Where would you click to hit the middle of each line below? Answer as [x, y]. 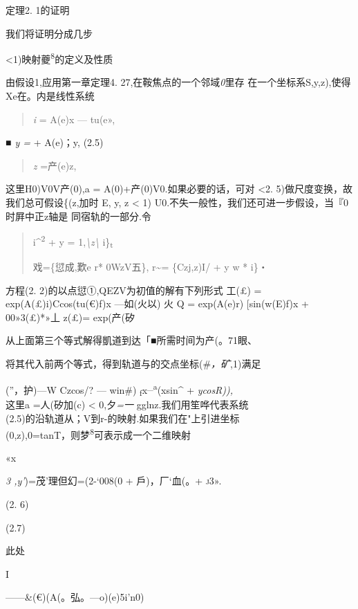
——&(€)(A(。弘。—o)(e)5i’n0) [75, 597]
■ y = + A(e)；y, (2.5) [55, 142]
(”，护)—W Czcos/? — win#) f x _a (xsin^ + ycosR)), [120, 389]
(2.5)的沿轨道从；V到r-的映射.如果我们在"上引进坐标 [123, 418]
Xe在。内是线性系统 [50, 96]
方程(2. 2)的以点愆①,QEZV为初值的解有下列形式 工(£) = [134, 290]
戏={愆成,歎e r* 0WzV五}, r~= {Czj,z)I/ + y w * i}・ [150, 266]
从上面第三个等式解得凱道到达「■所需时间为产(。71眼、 [131, 340]
